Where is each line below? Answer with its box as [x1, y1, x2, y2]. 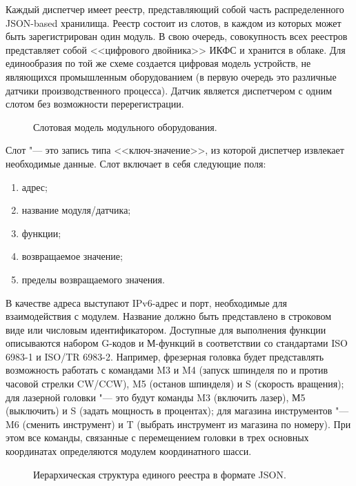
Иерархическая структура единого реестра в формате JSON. [33, 467, 286, 481]
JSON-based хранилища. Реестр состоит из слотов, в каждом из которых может [6, 15, 342, 30]
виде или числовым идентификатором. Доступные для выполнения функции [6, 322, 326, 336]
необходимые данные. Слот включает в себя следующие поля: [6, 156, 266, 170]
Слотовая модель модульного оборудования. [33, 119, 217, 134]
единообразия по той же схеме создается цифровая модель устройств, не [6, 56, 311, 70]
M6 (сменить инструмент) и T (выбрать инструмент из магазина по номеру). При [6, 416, 351, 431]
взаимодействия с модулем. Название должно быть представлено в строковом [6, 309, 332, 323]
